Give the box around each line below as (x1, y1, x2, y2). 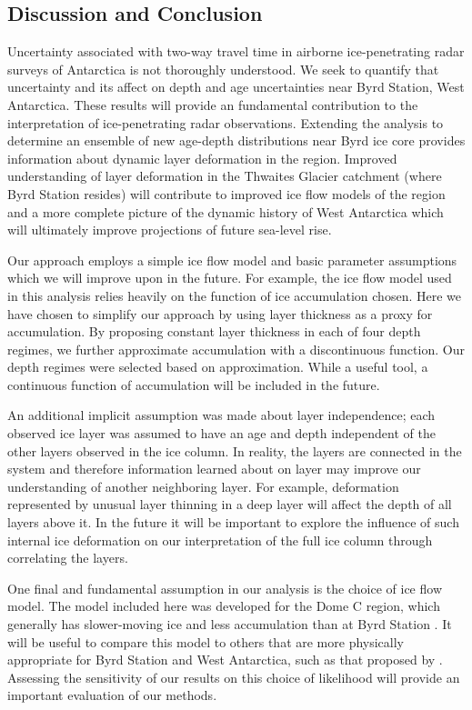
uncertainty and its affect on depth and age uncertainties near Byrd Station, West (7, 77, 465, 96)
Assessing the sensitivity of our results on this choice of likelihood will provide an (7, 667, 460, 686)
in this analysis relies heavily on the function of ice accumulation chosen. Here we (7, 285, 461, 305)
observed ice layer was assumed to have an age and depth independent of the (7, 424, 436, 443)
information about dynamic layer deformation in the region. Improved (7, 148, 397, 167)
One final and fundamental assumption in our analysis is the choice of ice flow (7, 578, 442, 597)
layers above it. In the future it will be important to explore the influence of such (7, 513, 459, 532)
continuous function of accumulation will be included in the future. (7, 375, 380, 394)
